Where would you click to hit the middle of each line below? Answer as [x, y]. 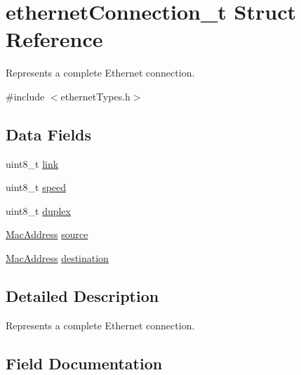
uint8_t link [32, 163]
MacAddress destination [57, 258]
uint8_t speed [36, 187]
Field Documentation [84, 363]
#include [25, 96]
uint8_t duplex [38, 210]
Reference [54, 39]
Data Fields [49, 134]
